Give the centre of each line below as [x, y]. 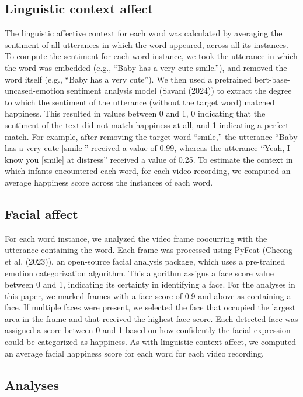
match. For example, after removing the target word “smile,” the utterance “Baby [151, 136]
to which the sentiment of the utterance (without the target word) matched [140, 102]
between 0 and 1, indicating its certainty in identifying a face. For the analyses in [150, 284]
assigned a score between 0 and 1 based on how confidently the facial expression [148, 330]
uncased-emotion [34, 90]
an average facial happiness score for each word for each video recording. [134, 353]
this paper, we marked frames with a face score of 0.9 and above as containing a [148, 295]
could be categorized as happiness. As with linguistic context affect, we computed [150, 342]
